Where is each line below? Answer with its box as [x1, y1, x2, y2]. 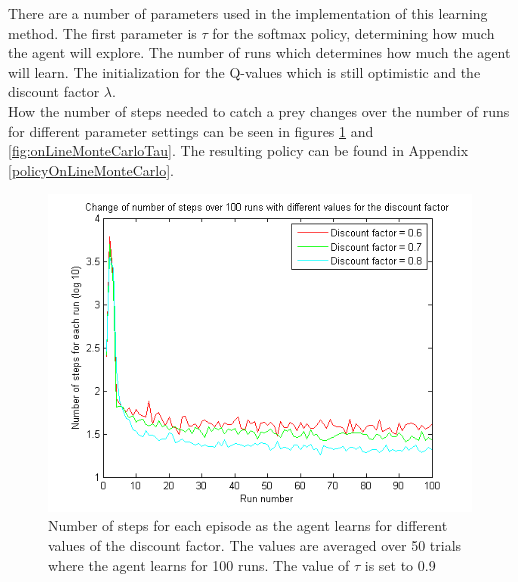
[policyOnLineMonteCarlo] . [8, 159, 174, 180]
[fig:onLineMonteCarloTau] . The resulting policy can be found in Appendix [8, 140, 469, 161]
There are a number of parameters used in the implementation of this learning [8, 3, 488, 23]
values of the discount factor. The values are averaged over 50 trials [48, 534, 462, 555]
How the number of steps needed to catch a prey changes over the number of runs [8, 100, 510, 121]
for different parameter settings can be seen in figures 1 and [8, 120, 374, 141]
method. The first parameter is [8, 22, 197, 43]
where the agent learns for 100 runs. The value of [48, 554, 350, 575]
